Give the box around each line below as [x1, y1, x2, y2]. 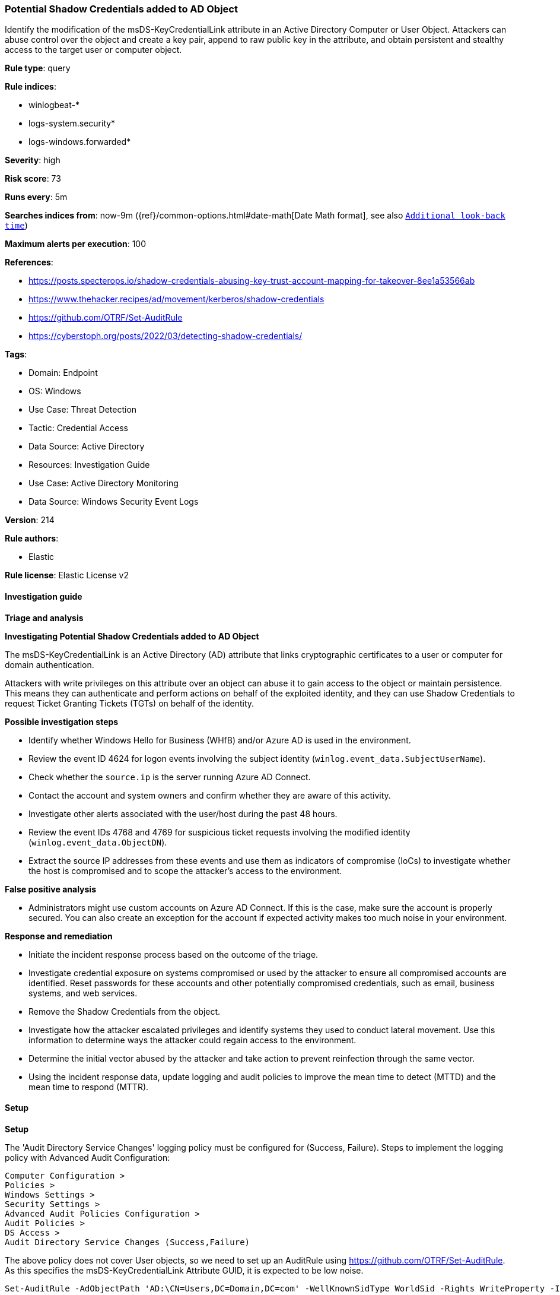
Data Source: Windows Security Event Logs [28, 496, 199, 507]
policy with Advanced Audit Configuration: [5, 1152, 170, 1163]
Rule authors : [5, 533, 59, 544]
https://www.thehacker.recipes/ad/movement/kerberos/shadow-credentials [28, 294, 324, 305]
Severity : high [5, 155, 61, 166]
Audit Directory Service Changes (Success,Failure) [5, 1237, 250, 1247]
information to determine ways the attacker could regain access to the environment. [28, 1034, 357, 1045]
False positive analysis [5, 884, 96, 894]
